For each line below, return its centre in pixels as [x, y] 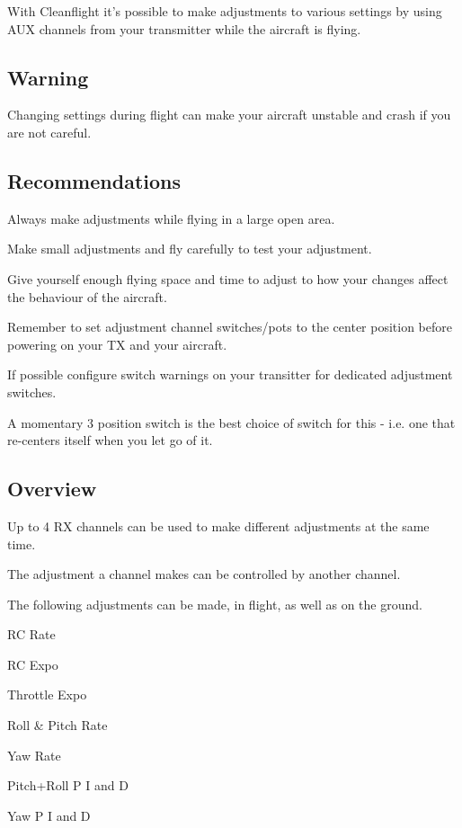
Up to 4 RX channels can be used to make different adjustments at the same [218, 525]
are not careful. [49, 132]
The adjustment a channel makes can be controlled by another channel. [204, 574]
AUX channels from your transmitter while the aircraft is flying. [184, 28]
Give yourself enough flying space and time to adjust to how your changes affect [228, 278]
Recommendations [94, 180]
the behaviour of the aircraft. [87, 296]
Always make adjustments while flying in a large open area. [171, 218]
